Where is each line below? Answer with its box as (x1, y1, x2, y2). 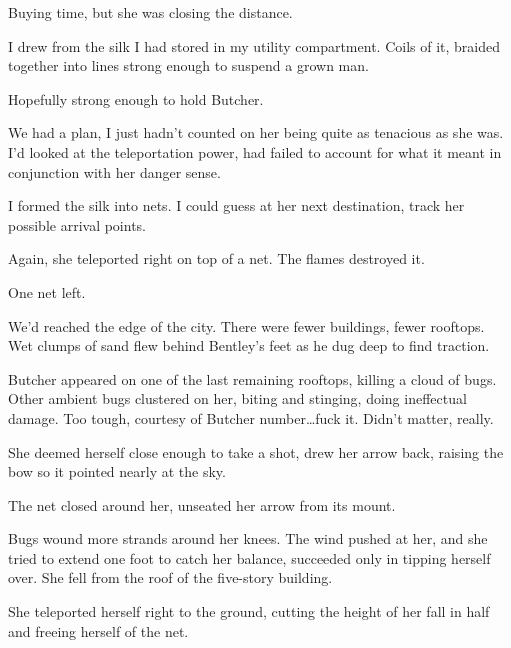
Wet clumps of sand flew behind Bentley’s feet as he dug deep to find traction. (8, 335, 490, 356)
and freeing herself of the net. (8, 620, 189, 641)
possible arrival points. (8, 214, 146, 235)
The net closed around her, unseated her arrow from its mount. (8, 494, 396, 515)
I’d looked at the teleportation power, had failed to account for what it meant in (8, 141, 502, 162)
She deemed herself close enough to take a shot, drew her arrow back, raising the (8, 441, 504, 462)
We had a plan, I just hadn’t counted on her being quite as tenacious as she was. (8, 122, 504, 143)
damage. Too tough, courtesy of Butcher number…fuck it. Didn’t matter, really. (8, 407, 494, 428)
